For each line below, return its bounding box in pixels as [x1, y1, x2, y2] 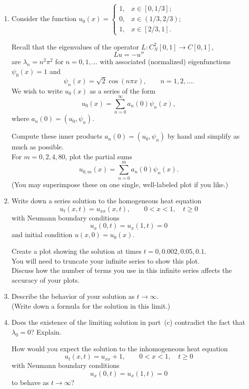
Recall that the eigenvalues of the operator [11, 41, 139, 51]
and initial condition [11, 229, 73, 240]
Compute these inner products [11, 131, 103, 141]
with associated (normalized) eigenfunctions [100, 56, 231, 67]
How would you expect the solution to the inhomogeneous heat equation [11, 343, 228, 353]
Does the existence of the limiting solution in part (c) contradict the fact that [11, 317, 245, 327]
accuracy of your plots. [11, 274, 80, 285]
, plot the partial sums [65, 151, 132, 161]
